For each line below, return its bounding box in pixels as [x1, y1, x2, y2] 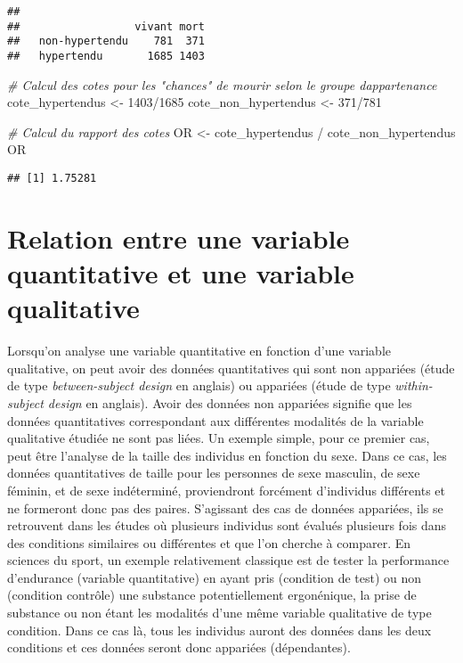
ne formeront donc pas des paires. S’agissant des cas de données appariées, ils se [7, 498, 443, 517]
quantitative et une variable [7, 255, 354, 291]
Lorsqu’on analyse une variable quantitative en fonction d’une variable [7, 341, 392, 360]
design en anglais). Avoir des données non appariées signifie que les [47, 393, 412, 412]
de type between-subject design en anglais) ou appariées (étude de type [7, 376, 391, 395]
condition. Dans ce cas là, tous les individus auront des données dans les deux [7, 620, 432, 639]
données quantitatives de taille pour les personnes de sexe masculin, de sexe [7, 463, 420, 482]
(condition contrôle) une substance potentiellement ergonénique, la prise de [7, 585, 417, 604]
